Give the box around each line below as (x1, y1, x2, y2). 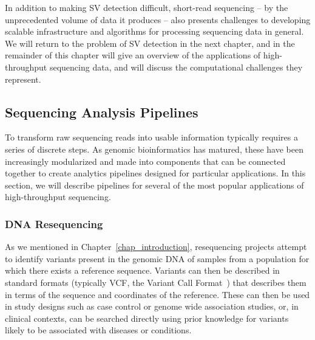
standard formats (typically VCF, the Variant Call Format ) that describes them (5, 276, 307, 288)
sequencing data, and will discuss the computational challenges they (49, 60, 303, 73)
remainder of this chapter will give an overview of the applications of (5, 49, 261, 61)
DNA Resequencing (5, 216, 103, 231)
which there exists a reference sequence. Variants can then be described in (5, 264, 280, 277)
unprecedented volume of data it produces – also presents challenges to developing (5, 13, 311, 26)
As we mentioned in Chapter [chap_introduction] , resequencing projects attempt (5, 240, 307, 253)
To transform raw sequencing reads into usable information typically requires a (5, 131, 298, 144)
